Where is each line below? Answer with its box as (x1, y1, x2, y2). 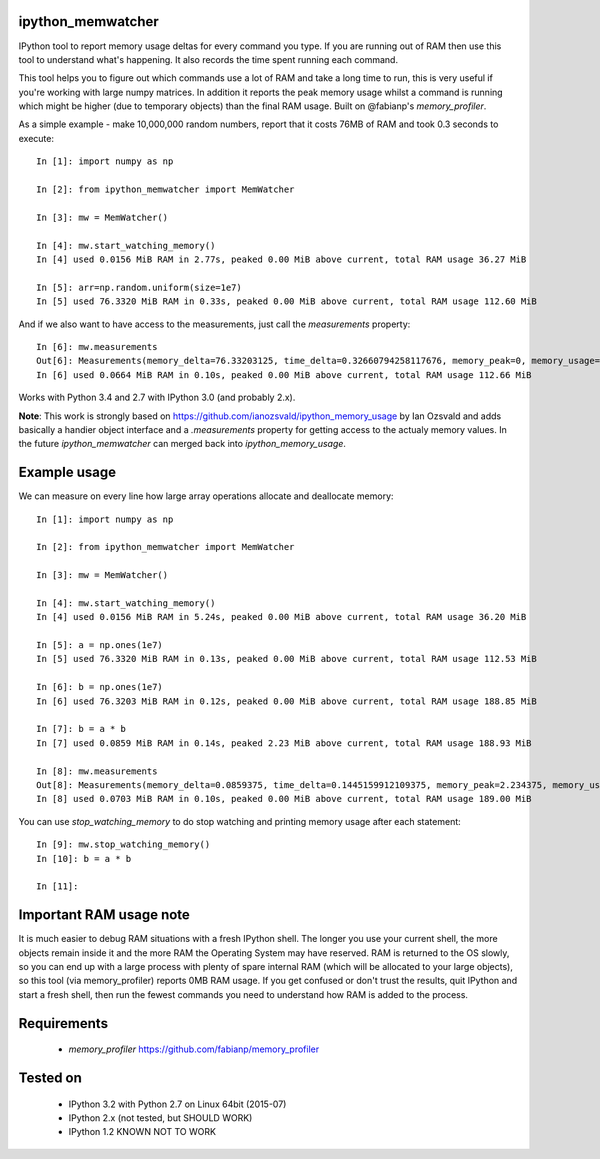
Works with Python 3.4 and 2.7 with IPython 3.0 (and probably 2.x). (18, 391, 296, 404)
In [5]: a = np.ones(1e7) (36, 640, 164, 651)
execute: (18, 132, 55, 144)
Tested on (18, 1070, 82, 1087)
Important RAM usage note (18, 906, 190, 924)
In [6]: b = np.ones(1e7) (36, 681, 164, 693)
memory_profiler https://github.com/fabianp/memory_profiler (68, 1043, 320, 1055)
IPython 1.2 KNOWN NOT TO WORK (68, 1126, 217, 1138)
